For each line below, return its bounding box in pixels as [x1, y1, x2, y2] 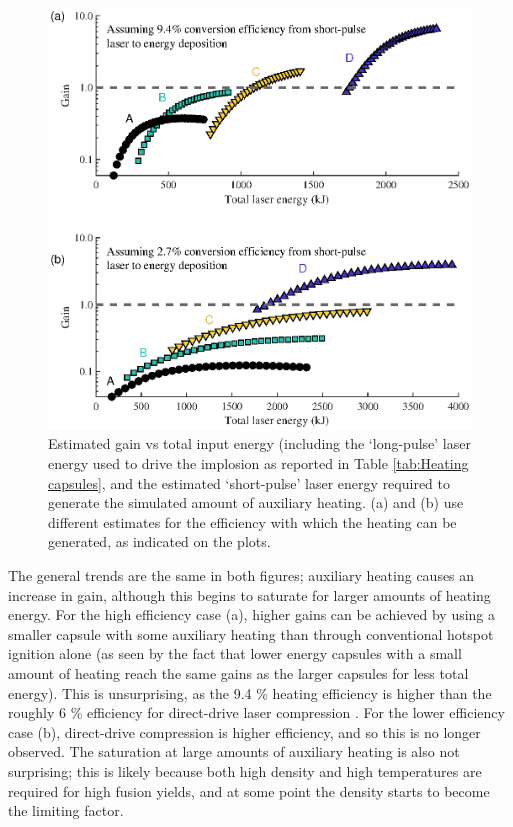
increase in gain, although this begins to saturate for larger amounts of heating [8, 584, 491, 605]
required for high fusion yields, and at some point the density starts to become [8, 780, 490, 801]
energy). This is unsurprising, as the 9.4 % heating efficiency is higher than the [8, 682, 492, 703]
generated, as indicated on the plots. [48, 531, 271, 552]
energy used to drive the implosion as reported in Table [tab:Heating [48, 453, 469, 474]
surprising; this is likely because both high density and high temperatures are [8, 760, 482, 781]
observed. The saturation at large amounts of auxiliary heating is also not [8, 741, 460, 762]
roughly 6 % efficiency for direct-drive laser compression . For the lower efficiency [8, 702, 505, 723]
